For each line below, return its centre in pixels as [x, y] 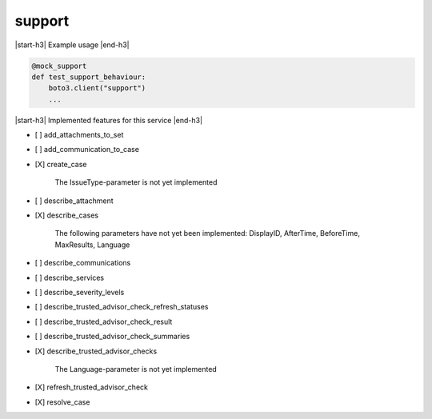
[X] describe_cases [67, 215]
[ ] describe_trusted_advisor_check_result [104, 321]
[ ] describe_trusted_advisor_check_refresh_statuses [122, 307]
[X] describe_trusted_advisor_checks [96, 351]
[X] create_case [61, 164]
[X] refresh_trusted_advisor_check [91, 387]
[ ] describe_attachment [74, 201]
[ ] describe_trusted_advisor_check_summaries [112, 337]
